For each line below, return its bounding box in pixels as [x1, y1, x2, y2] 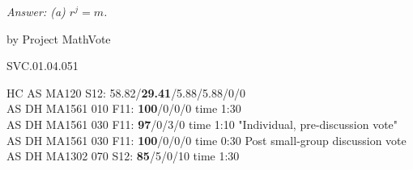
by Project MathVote [6, 30, 111, 47]
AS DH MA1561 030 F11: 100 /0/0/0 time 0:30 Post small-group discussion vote [6, 131, 407, 148]
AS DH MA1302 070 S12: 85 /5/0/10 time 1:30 [6, 147, 240, 164]
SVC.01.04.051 [6, 57, 79, 74]
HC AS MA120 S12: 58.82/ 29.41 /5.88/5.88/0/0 [6, 84, 245, 101]
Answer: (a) [6, 3, 66, 19]
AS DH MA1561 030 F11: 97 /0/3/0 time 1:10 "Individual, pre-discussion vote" [6, 115, 398, 132]
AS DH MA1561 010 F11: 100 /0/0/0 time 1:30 [6, 100, 241, 117]
